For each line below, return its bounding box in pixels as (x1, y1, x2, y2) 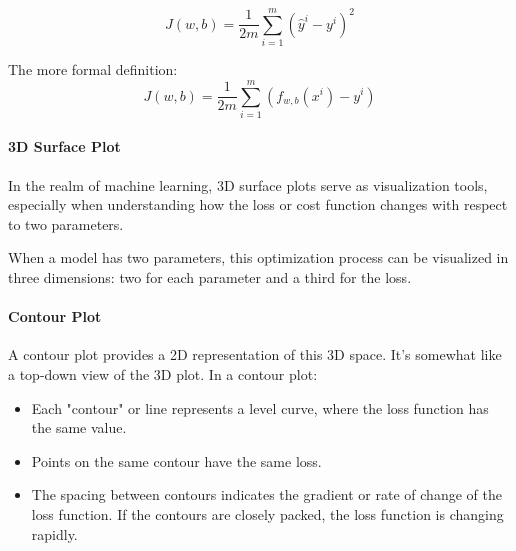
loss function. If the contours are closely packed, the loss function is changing (31, 503, 504, 524)
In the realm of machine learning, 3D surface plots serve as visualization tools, (8, 174, 488, 195)
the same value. (31, 417, 127, 438)
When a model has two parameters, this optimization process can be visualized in (8, 247, 509, 268)
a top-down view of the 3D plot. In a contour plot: (8, 364, 318, 384)
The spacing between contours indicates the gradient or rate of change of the (31, 484, 502, 505)
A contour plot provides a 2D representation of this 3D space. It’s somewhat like (8, 344, 502, 365)
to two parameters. (8, 213, 124, 234)
